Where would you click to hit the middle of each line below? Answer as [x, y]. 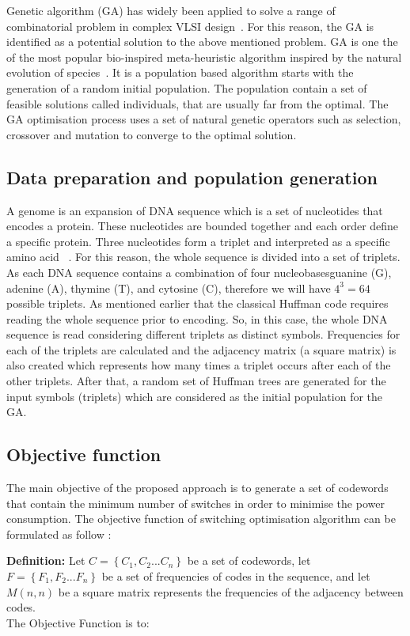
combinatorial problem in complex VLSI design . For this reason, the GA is [190, 26]
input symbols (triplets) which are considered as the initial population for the [195, 396]
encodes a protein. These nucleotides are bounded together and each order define [203, 226]
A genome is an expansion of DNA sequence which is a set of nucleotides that [195, 210]
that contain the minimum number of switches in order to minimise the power [196, 503]
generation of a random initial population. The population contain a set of [187, 87]
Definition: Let [46, 560]
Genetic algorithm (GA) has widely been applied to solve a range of [171, 10]
